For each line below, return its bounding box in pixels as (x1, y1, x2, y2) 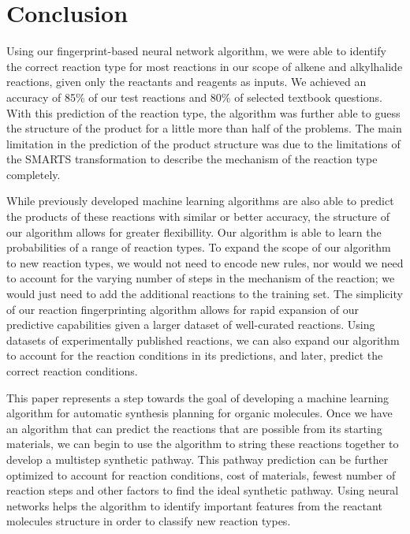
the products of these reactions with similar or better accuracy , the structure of (6, 208, 390, 225)
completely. (6, 166, 61, 182)
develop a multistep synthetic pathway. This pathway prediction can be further (6, 450, 389, 467)
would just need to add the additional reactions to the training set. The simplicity (6, 286, 403, 302)
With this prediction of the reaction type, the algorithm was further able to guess (6, 104, 401, 121)
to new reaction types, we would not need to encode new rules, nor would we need (6, 254, 404, 271)
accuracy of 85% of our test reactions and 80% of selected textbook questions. (6, 88, 382, 105)
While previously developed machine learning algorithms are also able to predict (6, 192, 394, 209)
